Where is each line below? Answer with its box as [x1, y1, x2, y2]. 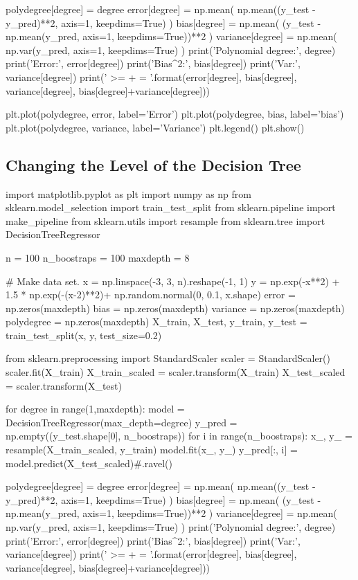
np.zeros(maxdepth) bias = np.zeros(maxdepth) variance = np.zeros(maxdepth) [6, 300, 345, 315]
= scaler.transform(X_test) [6, 378, 122, 392]
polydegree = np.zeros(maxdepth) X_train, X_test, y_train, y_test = [6, 314, 307, 329]
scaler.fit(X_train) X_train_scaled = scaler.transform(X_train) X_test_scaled [6, 365, 346, 379]
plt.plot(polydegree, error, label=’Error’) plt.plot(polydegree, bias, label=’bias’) [6, 107, 344, 121]
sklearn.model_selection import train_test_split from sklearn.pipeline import [6, 200, 336, 215]
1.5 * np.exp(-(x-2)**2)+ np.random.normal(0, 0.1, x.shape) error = [6, 287, 296, 302]
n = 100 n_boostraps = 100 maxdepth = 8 [6, 250, 190, 264]
